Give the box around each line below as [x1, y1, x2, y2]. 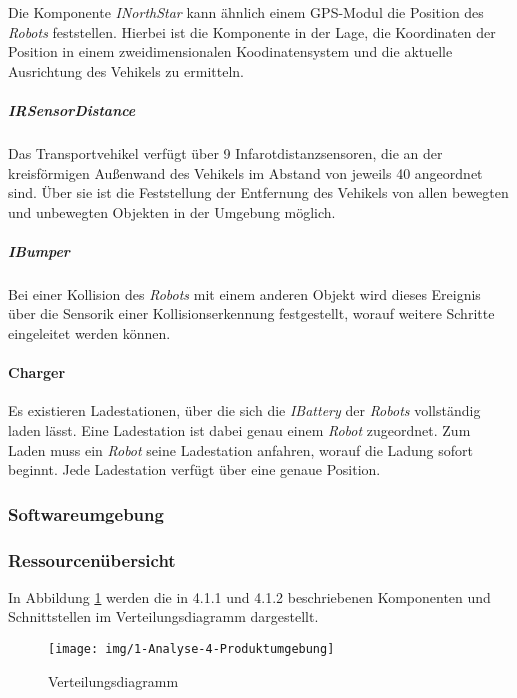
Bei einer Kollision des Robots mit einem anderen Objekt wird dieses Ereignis [8, 283, 481, 304]
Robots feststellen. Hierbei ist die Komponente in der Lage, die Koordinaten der [8, 21, 496, 42]
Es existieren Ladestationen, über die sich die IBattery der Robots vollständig [8, 400, 481, 421]
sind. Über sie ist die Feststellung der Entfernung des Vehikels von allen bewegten [8, 182, 509, 203]
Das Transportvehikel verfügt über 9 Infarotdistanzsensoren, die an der [8, 142, 443, 163]
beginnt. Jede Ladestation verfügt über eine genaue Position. [8, 459, 381, 480]
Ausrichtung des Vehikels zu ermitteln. [8, 60, 244, 81]
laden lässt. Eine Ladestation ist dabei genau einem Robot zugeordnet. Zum [8, 420, 471, 441]
